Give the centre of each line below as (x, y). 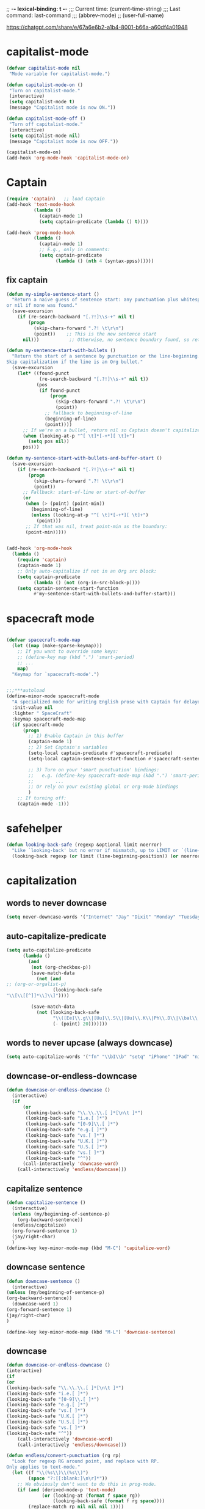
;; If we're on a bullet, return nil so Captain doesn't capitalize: (113, 430)
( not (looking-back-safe (68, 1012)
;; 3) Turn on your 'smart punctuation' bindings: (94, 769)
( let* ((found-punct (43, 373)
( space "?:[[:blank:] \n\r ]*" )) (68, 1478)
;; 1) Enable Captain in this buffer (76, 736)
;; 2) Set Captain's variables (68, 747)
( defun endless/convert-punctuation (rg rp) (64, 1456)
